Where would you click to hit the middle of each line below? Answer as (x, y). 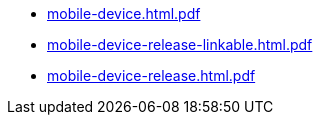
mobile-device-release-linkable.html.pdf (180, 44)
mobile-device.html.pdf (124, 13)
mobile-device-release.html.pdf (151, 75)
